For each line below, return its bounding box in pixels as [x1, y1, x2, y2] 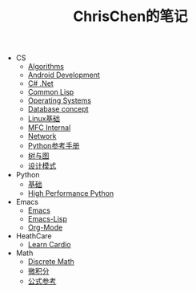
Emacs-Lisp [27, 214, 68, 224]
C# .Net [27, 79, 54, 88]
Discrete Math [27, 257, 74, 267]
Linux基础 [27, 114, 61, 124]
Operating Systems [27, 96, 92, 105]
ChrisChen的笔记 [73, 7, 188, 26]
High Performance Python [27, 189, 114, 198]
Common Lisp [27, 87, 74, 97]
